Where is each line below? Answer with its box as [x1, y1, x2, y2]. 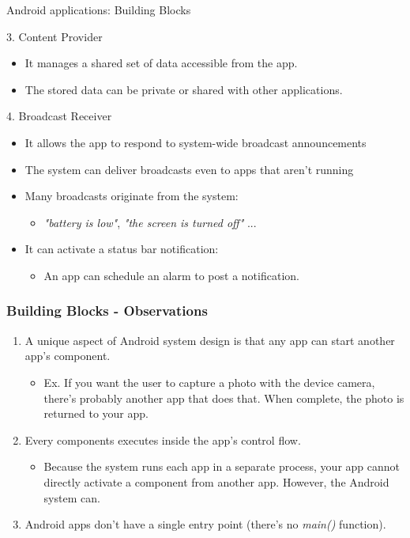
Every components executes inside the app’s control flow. [24, 431, 301, 448]
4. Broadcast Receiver [6, 108, 112, 124]
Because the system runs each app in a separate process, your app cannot [43, 458, 400, 475]
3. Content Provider [6, 28, 103, 44]
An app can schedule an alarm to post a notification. [43, 267, 299, 283]
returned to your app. [43, 405, 149, 422]
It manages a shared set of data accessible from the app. [24, 55, 298, 71]
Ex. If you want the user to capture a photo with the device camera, [43, 373, 375, 390]
